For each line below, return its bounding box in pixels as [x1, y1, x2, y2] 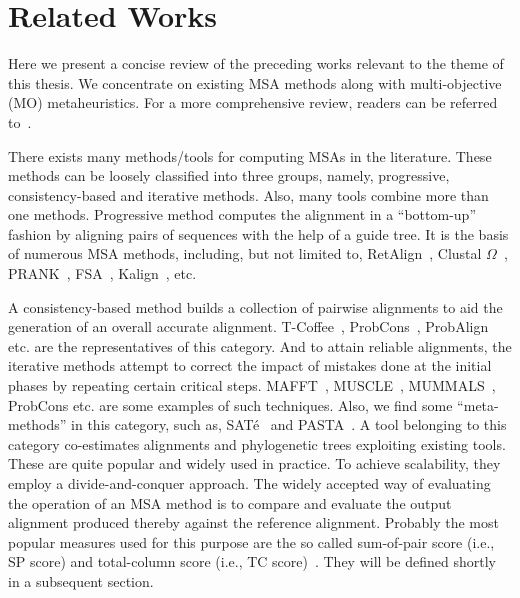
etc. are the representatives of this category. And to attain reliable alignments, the [8, 335, 512, 356]
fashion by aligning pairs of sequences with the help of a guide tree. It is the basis [8, 223, 509, 244]
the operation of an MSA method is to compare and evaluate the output [8, 492, 452, 513]
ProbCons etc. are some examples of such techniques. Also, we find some [8, 394, 453, 415]
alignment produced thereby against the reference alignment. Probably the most [8, 512, 499, 533]
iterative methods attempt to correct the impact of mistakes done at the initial [8, 355, 492, 376]
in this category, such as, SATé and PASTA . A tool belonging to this [71, 414, 507, 435]
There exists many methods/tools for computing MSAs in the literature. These [8, 145, 492, 166]
